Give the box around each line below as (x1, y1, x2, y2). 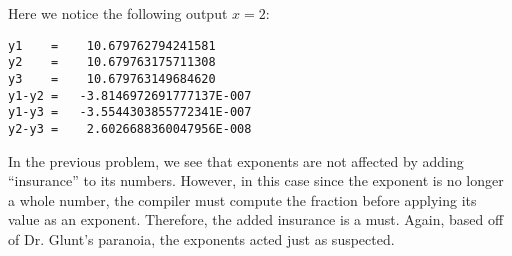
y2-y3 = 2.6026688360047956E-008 (8, 121, 252, 136)
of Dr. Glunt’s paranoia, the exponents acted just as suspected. (8, 228, 395, 249)
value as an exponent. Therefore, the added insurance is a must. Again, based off (8, 209, 504, 230)
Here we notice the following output (8, 3, 228, 23)
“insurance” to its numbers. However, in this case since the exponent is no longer (8, 170, 504, 191)
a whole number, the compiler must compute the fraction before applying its (8, 189, 477, 210)
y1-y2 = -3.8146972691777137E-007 (8, 88, 252, 103)
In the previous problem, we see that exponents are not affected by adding (8, 150, 464, 171)
